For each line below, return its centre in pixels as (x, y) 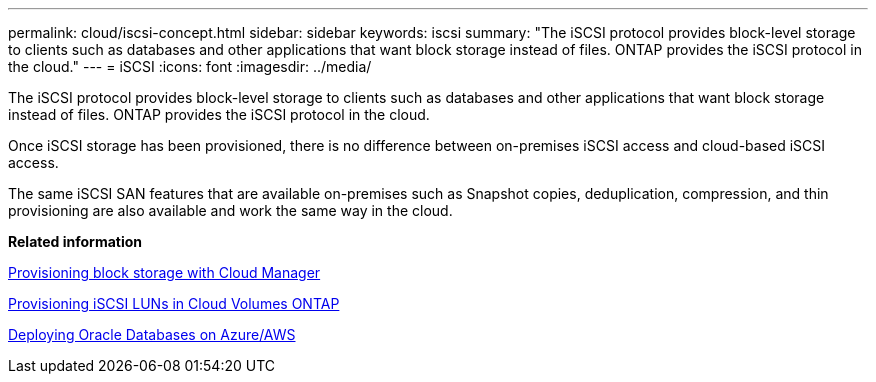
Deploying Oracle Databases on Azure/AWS (152, 334)
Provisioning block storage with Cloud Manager (164, 272)
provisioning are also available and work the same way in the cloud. (230, 210)
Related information (75, 241)
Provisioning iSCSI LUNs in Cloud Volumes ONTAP (174, 303)
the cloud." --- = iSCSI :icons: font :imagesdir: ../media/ (190, 66)
